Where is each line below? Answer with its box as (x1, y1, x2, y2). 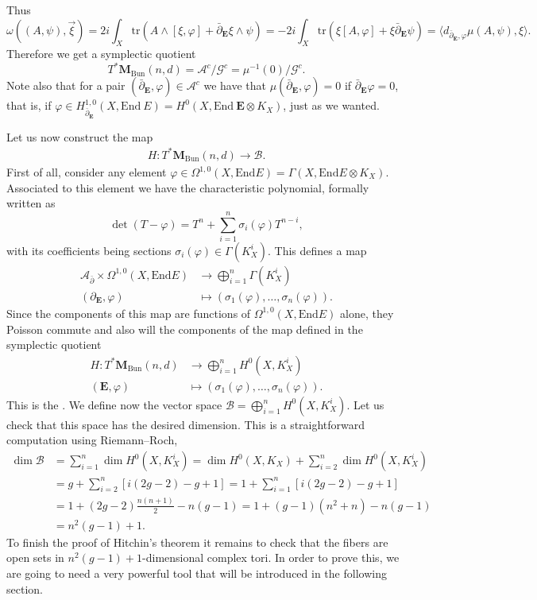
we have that (203, 77, 266, 94)
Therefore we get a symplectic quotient (6, 45, 196, 62)
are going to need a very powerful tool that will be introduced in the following (6, 565, 387, 581)
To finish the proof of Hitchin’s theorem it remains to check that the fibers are (6, 533, 388, 550)
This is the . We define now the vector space (6, 396, 222, 412)
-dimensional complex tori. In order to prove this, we (142, 549, 400, 566)
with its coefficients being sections (6, 242, 172, 258)
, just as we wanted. (283, 97, 380, 114)
